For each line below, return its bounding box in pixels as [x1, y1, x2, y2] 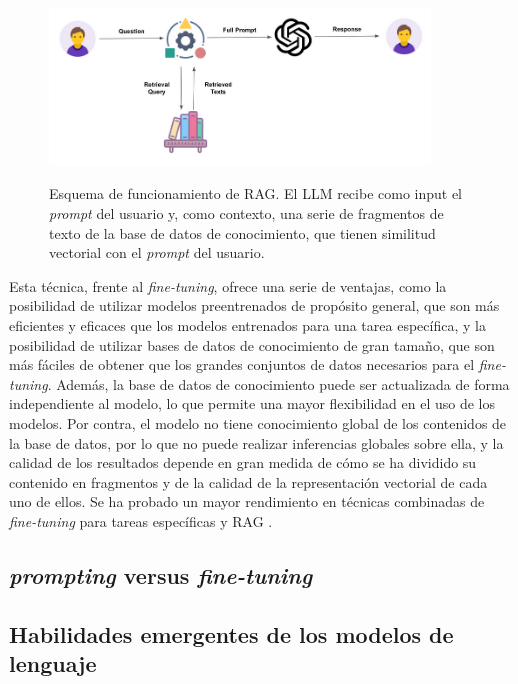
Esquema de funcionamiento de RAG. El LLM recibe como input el [49, 183, 463, 204]
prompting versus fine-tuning [9, 559, 313, 590]
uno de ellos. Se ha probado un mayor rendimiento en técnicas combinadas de [9, 491, 485, 512]
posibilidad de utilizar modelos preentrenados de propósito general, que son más [9, 295, 500, 316]
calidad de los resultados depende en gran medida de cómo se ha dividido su [9, 452, 477, 473]
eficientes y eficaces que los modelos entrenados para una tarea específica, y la [9, 315, 486, 336]
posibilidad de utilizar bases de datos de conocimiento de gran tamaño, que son [9, 334, 495, 355]
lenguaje [9, 648, 97, 679]
